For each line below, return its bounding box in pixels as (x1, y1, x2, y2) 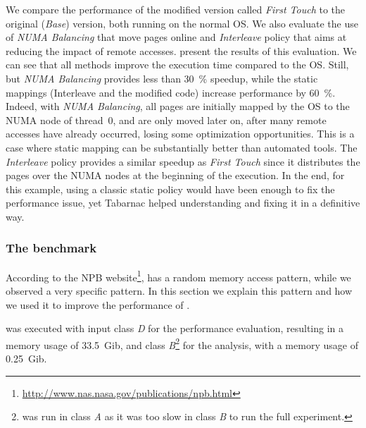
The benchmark (6, 239, 97, 257)
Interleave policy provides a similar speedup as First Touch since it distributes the (6, 154, 360, 169)
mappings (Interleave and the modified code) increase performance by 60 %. (6, 85, 336, 99)
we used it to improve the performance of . (6, 297, 190, 312)
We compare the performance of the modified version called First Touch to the (6, 2, 346, 16)
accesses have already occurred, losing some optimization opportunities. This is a (6, 126, 355, 141)
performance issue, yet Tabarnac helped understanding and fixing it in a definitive (6, 195, 360, 210)
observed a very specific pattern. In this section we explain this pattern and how (6, 283, 353, 298)
